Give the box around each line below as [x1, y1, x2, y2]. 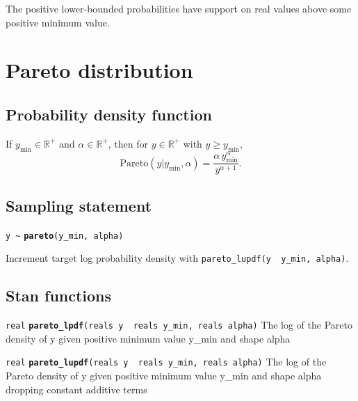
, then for [108, 136, 148, 150]
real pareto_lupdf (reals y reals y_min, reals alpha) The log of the [6, 354, 327, 369]
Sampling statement [6, 194, 152, 216]
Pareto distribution [6, 56, 193, 84]
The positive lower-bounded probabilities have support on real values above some [6, 1, 352, 15]
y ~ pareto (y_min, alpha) [6, 230, 124, 241]
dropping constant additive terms [6, 382, 147, 396]
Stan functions [6, 285, 112, 306]
